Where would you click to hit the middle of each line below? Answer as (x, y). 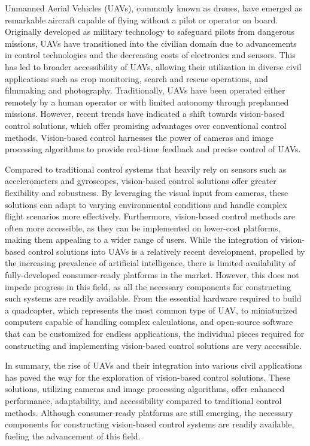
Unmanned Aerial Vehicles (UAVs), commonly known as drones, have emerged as (154, 8)
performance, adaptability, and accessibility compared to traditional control (143, 400)
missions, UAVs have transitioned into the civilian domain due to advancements (151, 43)
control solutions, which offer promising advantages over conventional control (146, 125)
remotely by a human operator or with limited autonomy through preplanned (147, 102)
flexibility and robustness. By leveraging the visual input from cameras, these (147, 192)
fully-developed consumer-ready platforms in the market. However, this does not (152, 275)
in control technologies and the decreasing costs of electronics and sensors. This (150, 55)
